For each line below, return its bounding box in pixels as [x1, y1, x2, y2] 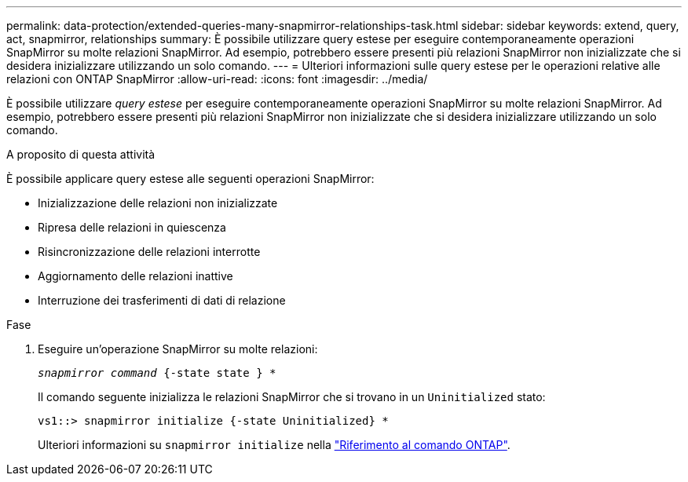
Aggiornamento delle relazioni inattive [38, 269, 233, 283]
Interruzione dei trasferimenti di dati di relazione [38, 294, 286, 307]
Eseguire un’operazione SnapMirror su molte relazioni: [38, 342, 318, 356]
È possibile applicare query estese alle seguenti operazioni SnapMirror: [6, 172, 375, 185]
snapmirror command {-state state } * [38, 367, 276, 379]
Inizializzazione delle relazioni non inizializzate [38, 196, 278, 210]
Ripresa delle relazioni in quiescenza [38, 221, 226, 234]
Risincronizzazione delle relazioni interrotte [38, 245, 261, 258]
